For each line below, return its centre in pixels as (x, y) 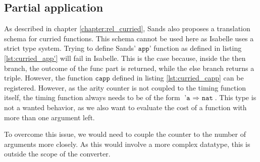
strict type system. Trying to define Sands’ (70, 48)
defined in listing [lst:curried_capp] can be (178, 78)
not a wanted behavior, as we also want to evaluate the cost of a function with (125, 107)
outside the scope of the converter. (57, 154)
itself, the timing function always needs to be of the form (92, 97)
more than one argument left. (49, 117)
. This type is (236, 97)
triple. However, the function (48, 78)
